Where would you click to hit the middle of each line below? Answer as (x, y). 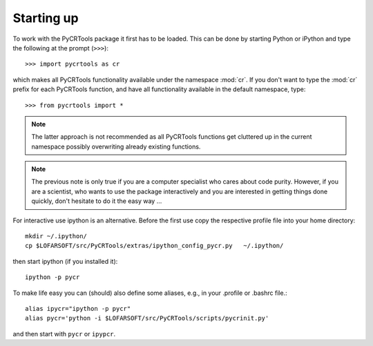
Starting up (46, 18)
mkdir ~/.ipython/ (56, 236)
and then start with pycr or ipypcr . (64, 334)
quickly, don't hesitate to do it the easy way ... (97, 201)
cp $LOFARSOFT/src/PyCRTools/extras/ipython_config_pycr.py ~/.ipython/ (154, 246)
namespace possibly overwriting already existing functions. (116, 146)
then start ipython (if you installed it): (65, 261)
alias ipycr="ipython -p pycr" (78, 308)
